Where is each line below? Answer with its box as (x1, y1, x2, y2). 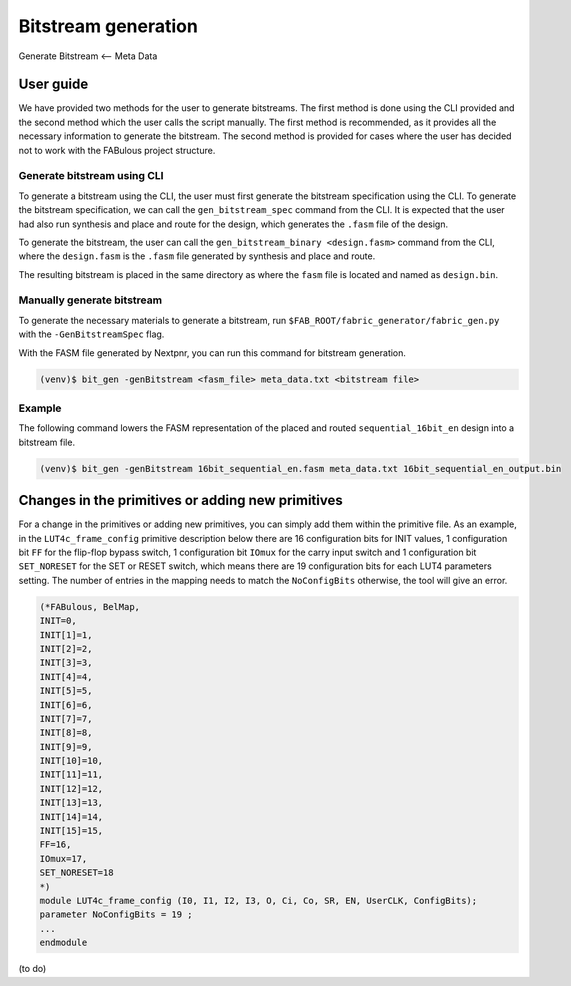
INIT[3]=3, (39, 657, 93, 669)
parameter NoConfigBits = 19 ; (39, 909, 194, 920)
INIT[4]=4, (39, 671, 93, 682)
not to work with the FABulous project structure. (18, 144, 216, 156)
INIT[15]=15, (39, 825, 104, 837)
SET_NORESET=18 (39, 867, 114, 879)
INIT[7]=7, (39, 713, 93, 724)
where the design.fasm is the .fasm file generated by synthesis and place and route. (18, 250, 376, 262)
